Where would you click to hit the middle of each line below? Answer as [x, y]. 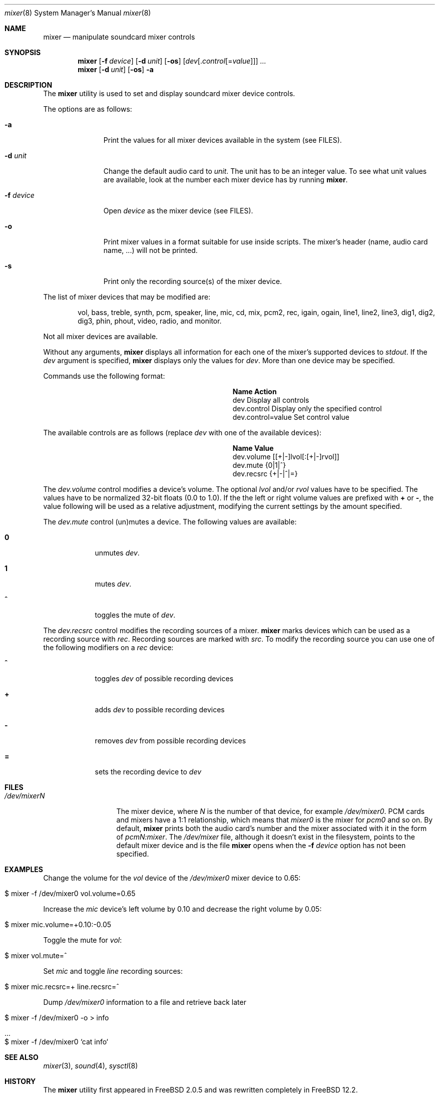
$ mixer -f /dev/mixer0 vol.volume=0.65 [70, 893]
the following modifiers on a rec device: [108, 647]
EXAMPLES [24, 869]
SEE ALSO [22, 1057]
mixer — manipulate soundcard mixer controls [119, 37]
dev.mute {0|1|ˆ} [259, 465]
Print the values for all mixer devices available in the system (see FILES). [223, 140]
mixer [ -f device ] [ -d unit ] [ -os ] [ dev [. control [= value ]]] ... [172, 61]
